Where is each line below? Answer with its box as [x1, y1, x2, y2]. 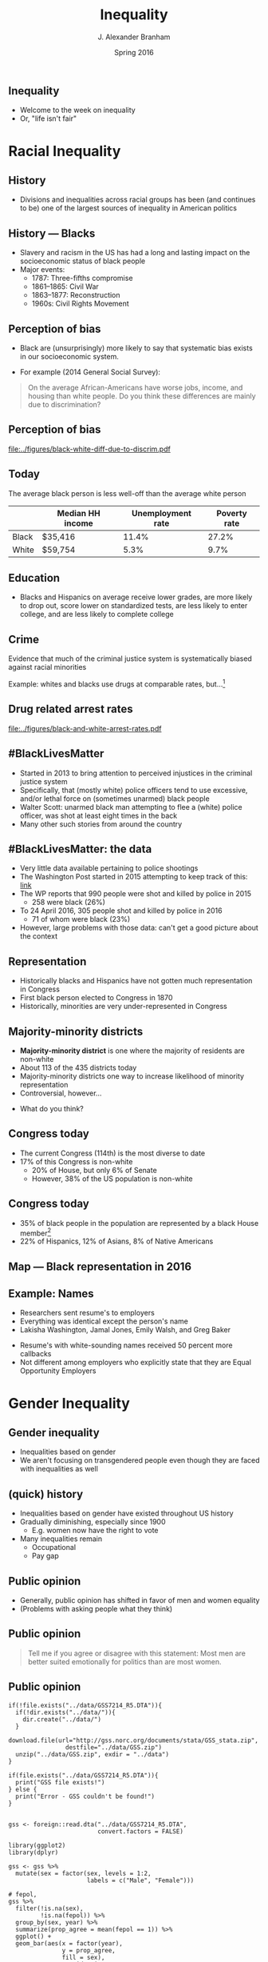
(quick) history [8, 1487, 84, 1501]
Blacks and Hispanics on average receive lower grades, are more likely [19, 592, 253, 602]
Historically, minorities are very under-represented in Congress [19, 1002, 227, 1011]
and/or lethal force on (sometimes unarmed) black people [19, 794, 210, 803]
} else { [8, 1785, 37, 1793]
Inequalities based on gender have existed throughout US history [19, 1508, 234, 1518]
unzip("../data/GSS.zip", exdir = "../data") [15, 1750, 170, 1758]
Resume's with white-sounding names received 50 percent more [19, 1340, 233, 1350]
